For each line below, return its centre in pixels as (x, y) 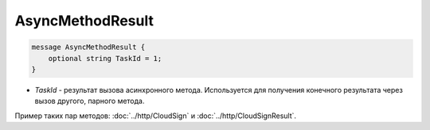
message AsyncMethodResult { (88, 47)
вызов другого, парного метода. (90, 101)
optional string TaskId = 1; (105, 58)
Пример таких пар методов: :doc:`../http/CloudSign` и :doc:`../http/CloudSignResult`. (156, 116)
